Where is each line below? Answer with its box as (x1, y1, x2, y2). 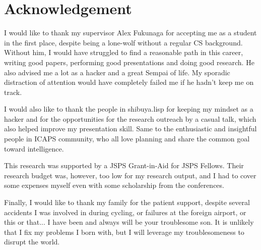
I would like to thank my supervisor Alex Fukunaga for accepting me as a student (4, 27, 257, 38)
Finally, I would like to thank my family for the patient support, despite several (4, 197, 250, 208)
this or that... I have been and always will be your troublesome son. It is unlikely (4, 217, 254, 227)
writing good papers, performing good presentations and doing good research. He (4, 57, 254, 67)
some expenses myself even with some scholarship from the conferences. (4, 180, 224, 190)
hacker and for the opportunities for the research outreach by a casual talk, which (4, 113, 256, 124)
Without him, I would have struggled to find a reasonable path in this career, (4, 47, 243, 58)
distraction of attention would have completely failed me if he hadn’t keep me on (4, 77, 254, 87)
